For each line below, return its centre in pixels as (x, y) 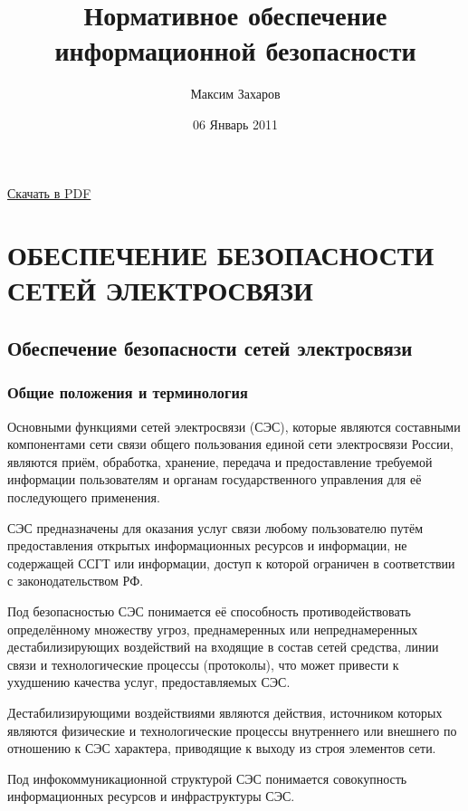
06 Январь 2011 (235, 124)
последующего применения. (84, 497)
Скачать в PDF (49, 192)
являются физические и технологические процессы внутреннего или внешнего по (232, 730)
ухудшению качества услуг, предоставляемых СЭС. (149, 682)
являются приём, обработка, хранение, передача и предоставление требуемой (220, 461)
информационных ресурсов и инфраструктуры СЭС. (151, 796)
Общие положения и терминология (128, 392)
